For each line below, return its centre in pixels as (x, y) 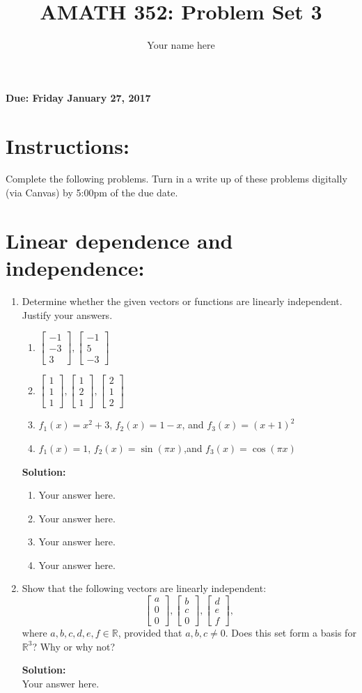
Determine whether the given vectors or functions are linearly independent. (182, 301)
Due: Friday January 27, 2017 (78, 97)
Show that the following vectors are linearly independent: (144, 588)
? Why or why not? (74, 646)
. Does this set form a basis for (291, 633)
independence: (75, 267)
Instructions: (68, 145)
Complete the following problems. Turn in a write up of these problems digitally (176, 179)
